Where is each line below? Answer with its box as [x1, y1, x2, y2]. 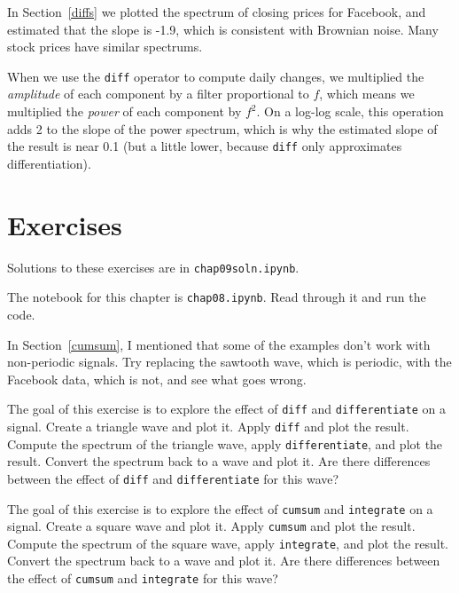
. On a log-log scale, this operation [256, 102, 444, 121]
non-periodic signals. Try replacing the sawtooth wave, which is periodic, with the [7, 352, 452, 371]
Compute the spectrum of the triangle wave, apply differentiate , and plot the [7, 434, 443, 453]
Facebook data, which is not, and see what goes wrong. [7, 369, 307, 388]
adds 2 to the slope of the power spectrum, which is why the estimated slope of [7, 119, 438, 138]
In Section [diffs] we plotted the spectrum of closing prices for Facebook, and [7, 3, 426, 20]
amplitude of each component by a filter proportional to [7, 84, 309, 103]
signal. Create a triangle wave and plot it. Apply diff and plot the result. [7, 416, 409, 435]
